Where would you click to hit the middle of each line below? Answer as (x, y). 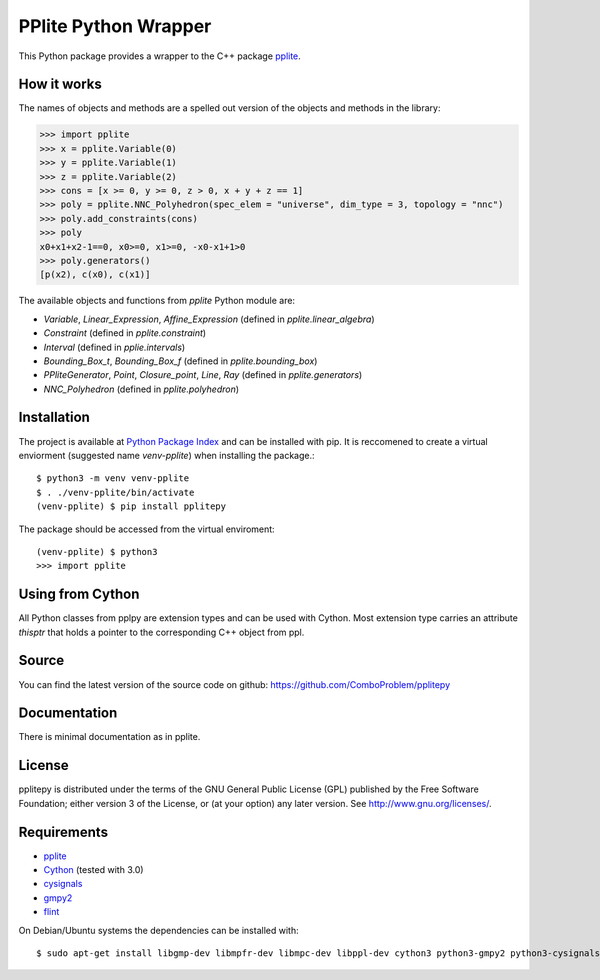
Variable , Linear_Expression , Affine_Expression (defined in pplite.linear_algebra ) (209, 319)
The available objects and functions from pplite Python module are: (156, 301)
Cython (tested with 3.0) (93, 870)
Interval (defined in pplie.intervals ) (114, 347)
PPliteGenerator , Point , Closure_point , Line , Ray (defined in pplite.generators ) (203, 375)
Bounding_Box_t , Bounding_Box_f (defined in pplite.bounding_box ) (180, 361)
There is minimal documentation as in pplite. (109, 737)
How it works (60, 84)
